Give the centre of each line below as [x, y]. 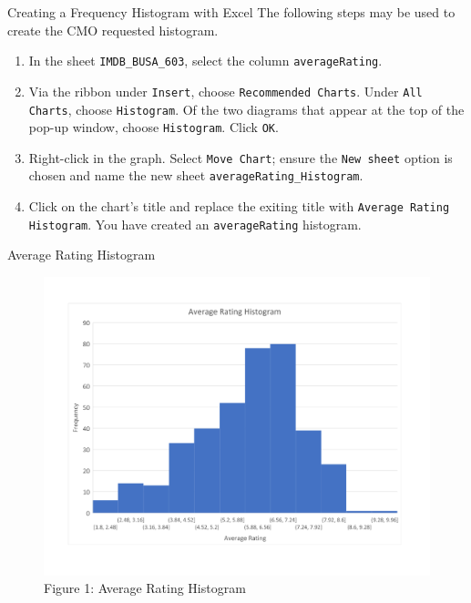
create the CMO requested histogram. [113, 30]
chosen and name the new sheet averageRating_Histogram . [196, 175]
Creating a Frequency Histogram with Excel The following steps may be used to [231, 12]
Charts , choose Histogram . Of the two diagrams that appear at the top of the [246, 109]
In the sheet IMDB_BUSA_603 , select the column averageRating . [205, 61]
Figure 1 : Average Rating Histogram [145, 588]
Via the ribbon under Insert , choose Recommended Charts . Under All [225, 91]
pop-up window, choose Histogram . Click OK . [154, 127]
